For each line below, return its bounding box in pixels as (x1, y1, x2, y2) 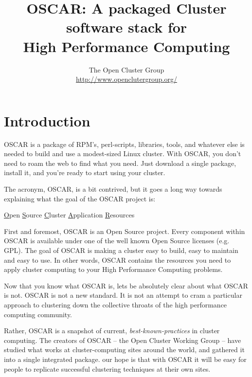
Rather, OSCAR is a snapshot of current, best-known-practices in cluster (4, 325, 220, 336)
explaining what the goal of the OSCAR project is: (4, 193, 156, 203)
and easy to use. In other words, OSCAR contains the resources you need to (4, 254, 231, 265)
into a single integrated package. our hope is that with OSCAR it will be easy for (4, 354, 247, 364)
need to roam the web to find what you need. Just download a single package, (4, 158, 236, 168)
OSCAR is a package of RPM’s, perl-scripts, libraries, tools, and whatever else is (4, 139, 245, 149)
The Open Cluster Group (89, 64, 164, 74)
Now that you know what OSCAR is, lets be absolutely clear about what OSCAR (4, 280, 248, 290)
